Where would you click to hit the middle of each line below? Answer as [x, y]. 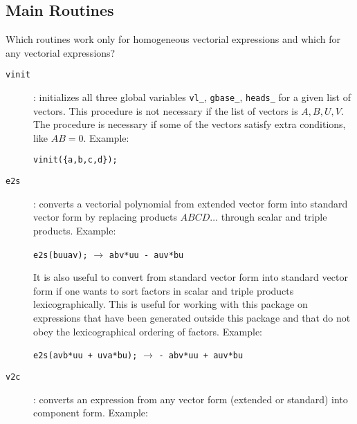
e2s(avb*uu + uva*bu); [85, 356]
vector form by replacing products [105, 217]
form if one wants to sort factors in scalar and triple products [164, 290]
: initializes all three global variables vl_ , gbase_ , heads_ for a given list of [192, 97]
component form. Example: [91, 413]
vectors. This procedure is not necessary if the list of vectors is [166, 110]
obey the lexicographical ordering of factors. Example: [148, 331]
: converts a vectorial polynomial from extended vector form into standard [191, 203]
